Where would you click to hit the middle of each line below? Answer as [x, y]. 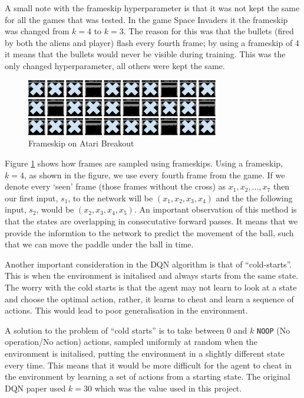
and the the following [254, 198]
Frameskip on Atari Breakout [81, 143]
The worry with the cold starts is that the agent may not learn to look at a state [151, 287]
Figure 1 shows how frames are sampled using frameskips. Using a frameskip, [144, 163]
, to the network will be [110, 198]
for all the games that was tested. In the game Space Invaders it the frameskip [146, 19]
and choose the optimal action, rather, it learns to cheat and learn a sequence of [149, 298]
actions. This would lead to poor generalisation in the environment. [126, 310]
